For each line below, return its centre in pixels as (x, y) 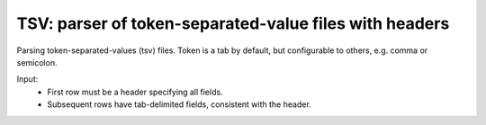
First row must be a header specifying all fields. (135, 92)
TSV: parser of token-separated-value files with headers (233, 23)
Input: (27, 79)
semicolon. (37, 62)
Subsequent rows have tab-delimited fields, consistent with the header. (180, 104)
